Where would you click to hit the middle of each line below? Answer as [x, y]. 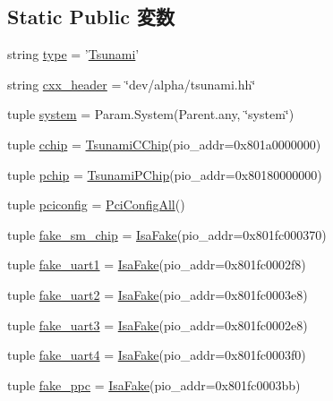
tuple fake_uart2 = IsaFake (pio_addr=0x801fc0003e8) [158, 294]
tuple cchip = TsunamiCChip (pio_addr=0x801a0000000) [164, 144]
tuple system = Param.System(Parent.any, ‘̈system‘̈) [151, 114]
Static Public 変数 [91, 17]
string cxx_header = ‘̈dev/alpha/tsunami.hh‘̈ [132, 84]
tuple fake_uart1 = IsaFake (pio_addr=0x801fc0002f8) [157, 264]
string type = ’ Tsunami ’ [73, 54]
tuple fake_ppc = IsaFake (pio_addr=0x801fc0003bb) [154, 384]
